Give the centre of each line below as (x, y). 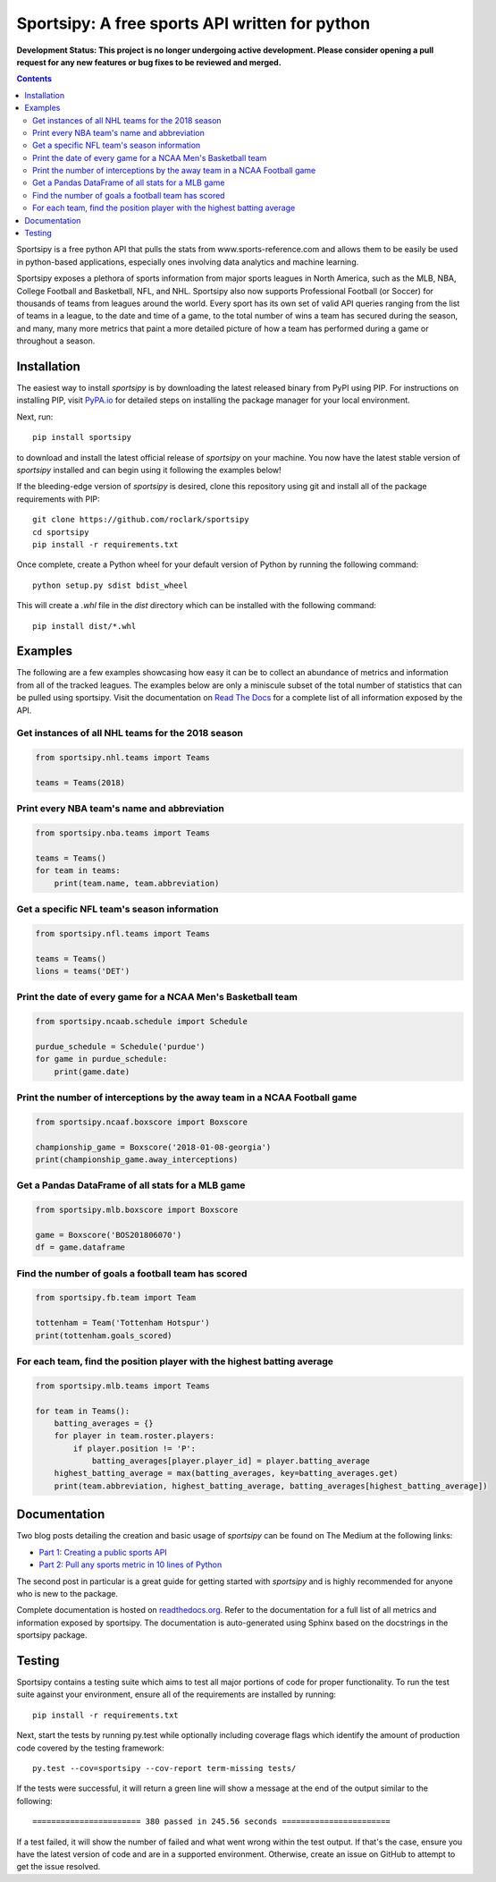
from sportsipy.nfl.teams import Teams (122, 933)
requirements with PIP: (58, 499)
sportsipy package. (52, 1635)
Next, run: (35, 417)
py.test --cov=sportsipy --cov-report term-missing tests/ (164, 1768)
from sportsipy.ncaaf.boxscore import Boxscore (141, 1122)
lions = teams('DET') (83, 971)
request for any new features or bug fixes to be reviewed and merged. (149, 62)
